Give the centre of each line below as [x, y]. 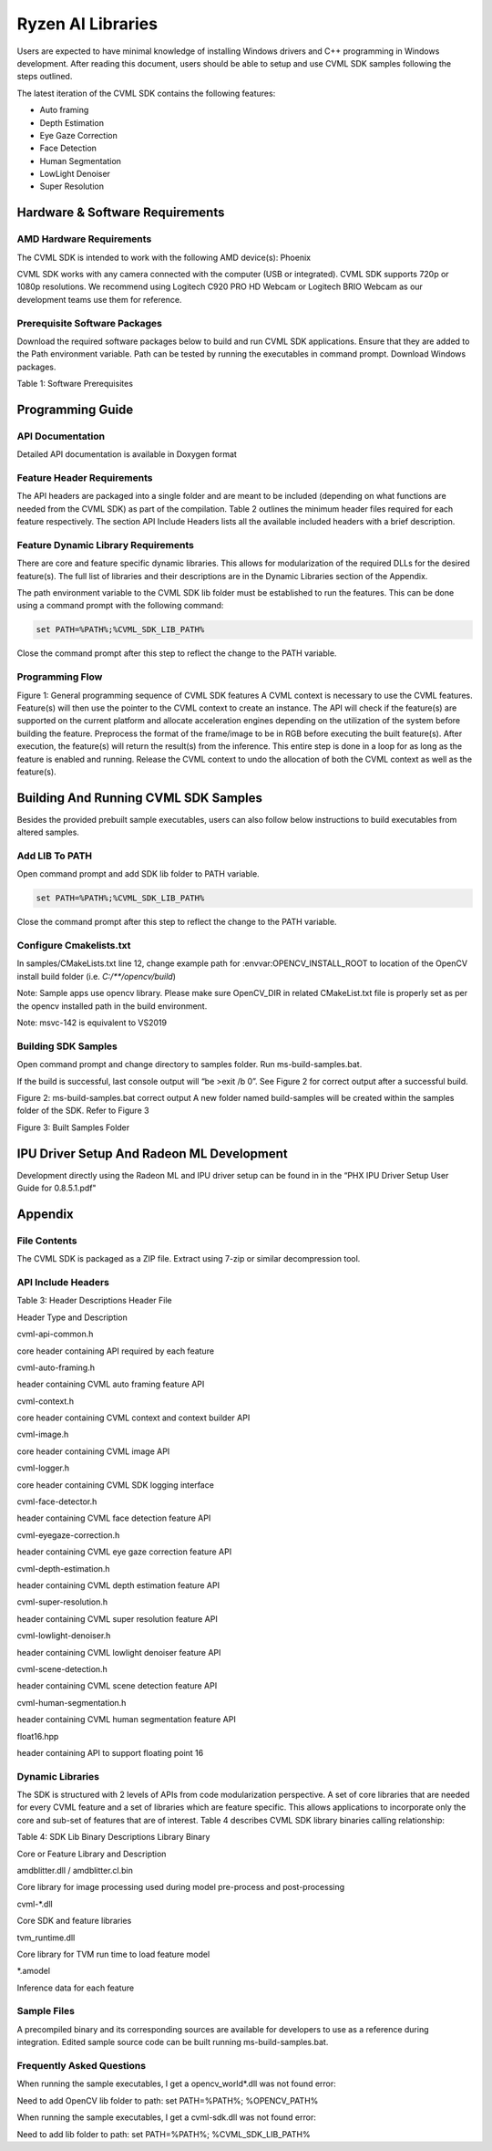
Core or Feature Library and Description [92, 1854]
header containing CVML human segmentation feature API [126, 1720]
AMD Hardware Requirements [84, 239]
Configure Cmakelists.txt [74, 946]
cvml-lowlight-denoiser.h [64, 1636]
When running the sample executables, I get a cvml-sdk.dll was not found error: [166, 2117]
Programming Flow [60, 677]
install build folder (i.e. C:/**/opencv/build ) [97, 976]
